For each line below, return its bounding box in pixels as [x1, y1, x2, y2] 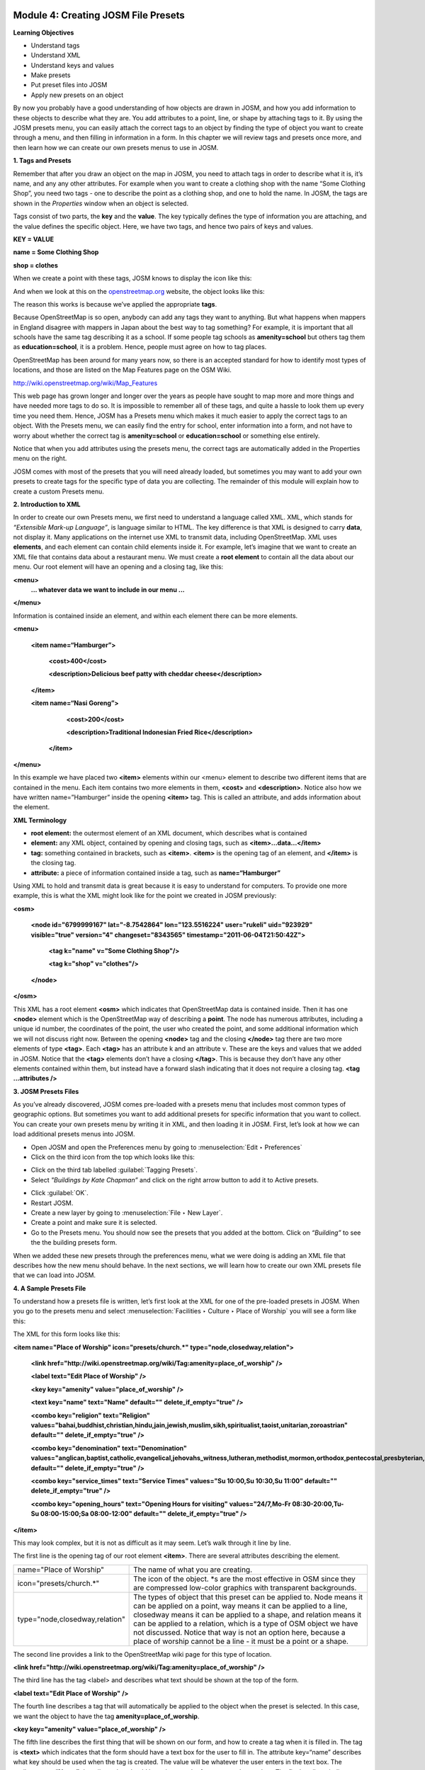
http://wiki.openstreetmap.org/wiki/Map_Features [13, 379, 158, 387]
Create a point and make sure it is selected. [30, 1218, 157, 1227]
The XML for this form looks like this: [13, 1330, 120, 1338]
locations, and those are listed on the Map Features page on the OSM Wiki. [13, 365, 232, 375]
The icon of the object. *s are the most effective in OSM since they [133, 1574, 356, 1584]
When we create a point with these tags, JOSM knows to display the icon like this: [13, 274, 252, 282]
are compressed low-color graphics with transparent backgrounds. [133, 1582, 357, 1592]
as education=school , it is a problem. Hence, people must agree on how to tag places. [13, 343, 267, 351]
